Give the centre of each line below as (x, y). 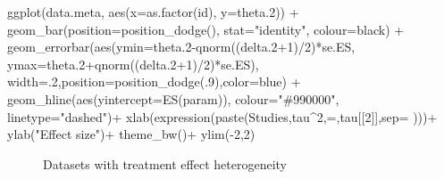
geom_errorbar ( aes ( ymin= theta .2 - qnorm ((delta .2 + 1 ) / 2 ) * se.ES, (181, 47)
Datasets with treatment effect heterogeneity (165, 163)
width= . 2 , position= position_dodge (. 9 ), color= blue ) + (154, 81)
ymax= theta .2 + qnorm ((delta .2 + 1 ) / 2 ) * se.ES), (133, 64)
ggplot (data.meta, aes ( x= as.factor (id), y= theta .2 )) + (153, 12)
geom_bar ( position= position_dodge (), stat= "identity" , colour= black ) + (206, 29)
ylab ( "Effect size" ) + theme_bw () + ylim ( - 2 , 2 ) (131, 134)
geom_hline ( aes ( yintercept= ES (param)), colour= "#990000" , (173, 98)
